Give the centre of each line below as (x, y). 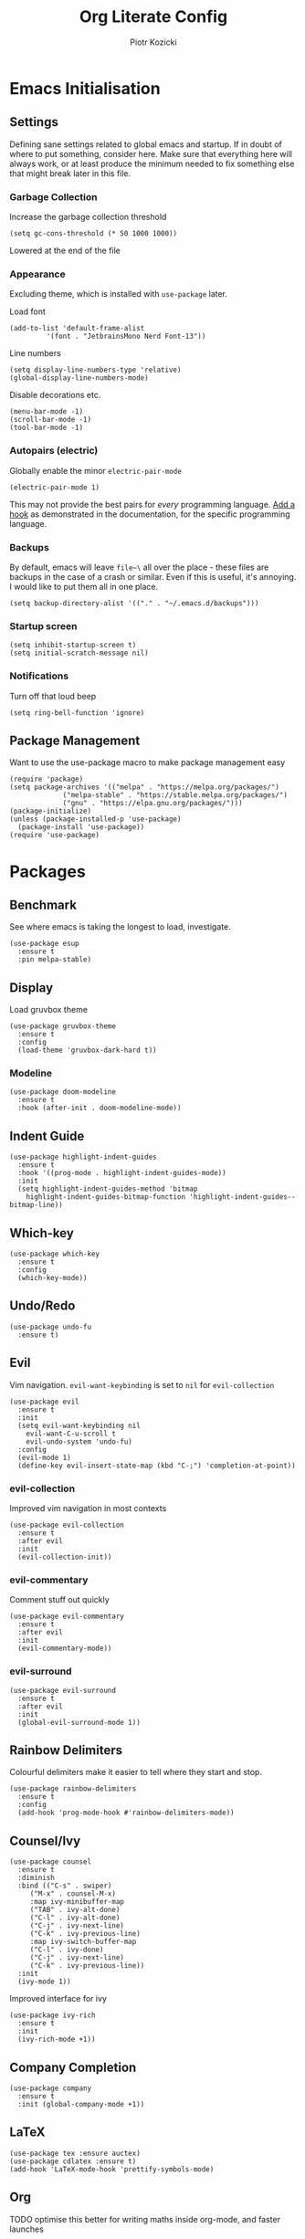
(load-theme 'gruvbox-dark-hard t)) (87, 1051)
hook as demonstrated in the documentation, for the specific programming (150, 514)
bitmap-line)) (37, 1205)
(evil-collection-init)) (65, 1557)
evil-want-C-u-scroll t (71, 1434)
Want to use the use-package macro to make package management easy (147, 762)
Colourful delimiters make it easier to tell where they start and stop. (136, 1772)
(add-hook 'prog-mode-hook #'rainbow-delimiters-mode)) (126, 1813)
